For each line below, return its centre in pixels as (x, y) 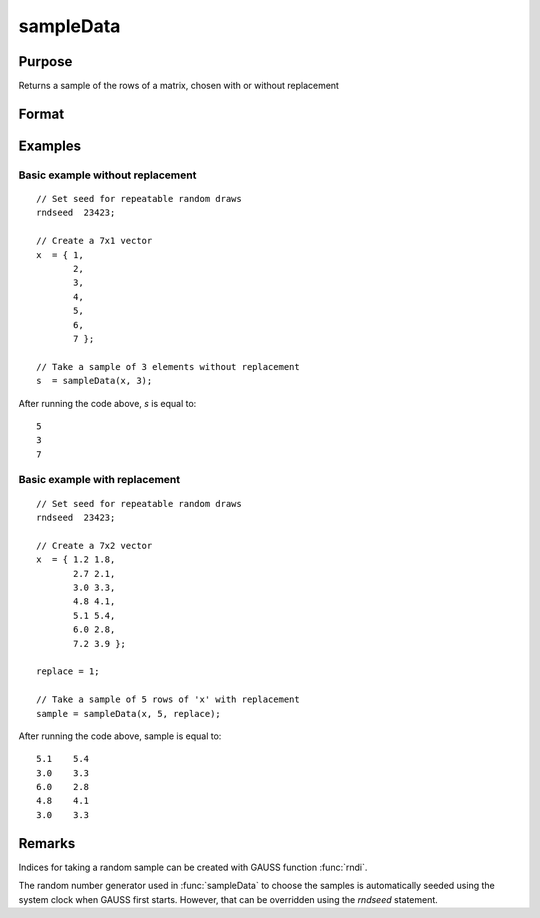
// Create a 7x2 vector (94, 545)
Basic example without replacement (107, 175)
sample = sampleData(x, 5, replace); (129, 713)
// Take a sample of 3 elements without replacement (168, 366)
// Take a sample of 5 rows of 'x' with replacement (168, 699)
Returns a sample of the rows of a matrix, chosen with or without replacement (179, 86)
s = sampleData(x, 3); (94, 381)
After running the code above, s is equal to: (107, 403)
